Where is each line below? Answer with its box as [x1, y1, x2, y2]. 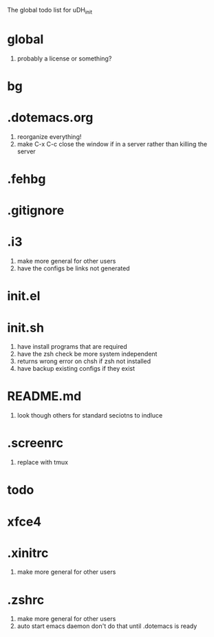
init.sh [7, 320, 45, 336]
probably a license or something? [17, 54, 112, 63]
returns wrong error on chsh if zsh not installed [17, 357, 151, 365]
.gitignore [7, 203, 65, 219]
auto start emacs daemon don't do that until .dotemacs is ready [17, 622, 197, 630]
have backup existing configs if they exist [17, 365, 136, 373]
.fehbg [7, 171, 46, 187]
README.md [7, 389, 82, 404]
